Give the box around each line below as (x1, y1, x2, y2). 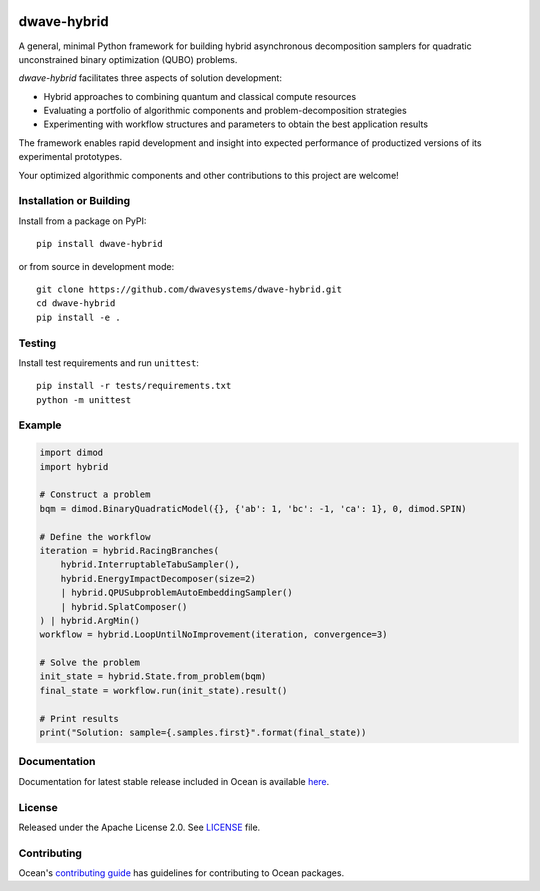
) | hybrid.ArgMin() (39, 615, 140, 626)
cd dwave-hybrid (36, 298, 116, 309)
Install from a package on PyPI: (18, 215, 147, 227)
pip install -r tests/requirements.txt (36, 380, 232, 392)
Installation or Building (18, 194, 131, 208)
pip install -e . (36, 311, 121, 323)
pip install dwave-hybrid (36, 238, 164, 250)
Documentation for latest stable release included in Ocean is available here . (18, 775, 330, 787)
